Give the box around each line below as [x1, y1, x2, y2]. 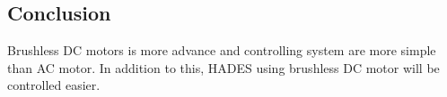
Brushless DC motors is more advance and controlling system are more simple [7, 41, 436, 60]
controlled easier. [7, 76, 101, 94]
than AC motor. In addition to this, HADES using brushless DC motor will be [7, 58, 440, 77]
